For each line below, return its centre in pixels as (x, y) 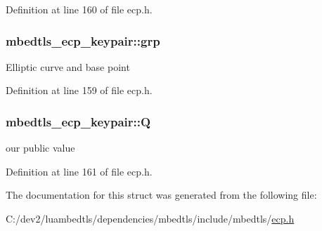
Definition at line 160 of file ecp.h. (79, 9)
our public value (40, 148)
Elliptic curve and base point (68, 66)
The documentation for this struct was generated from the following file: (161, 195)
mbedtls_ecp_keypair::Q (78, 121)
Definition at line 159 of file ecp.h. (79, 90)
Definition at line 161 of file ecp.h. (79, 171)
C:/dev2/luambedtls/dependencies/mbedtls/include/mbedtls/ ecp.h (150, 218)
